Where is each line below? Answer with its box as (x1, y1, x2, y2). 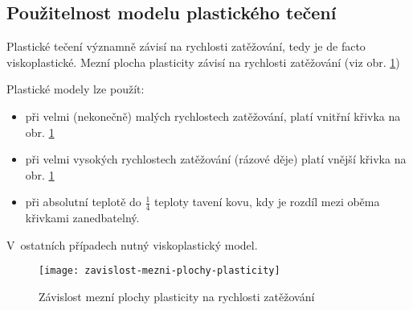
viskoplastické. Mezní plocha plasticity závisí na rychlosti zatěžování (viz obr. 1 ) (6, 53, 400, 70)
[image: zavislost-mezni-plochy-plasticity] (39, 265, 280, 277)
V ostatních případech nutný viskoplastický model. (6, 236, 258, 253)
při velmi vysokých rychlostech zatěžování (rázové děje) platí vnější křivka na (25, 151, 407, 167)
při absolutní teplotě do (25, 193, 141, 210)
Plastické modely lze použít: (6, 81, 145, 97)
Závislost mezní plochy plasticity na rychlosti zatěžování (39, 288, 315, 305)
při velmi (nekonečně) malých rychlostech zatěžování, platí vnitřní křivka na (25, 107, 401, 124)
